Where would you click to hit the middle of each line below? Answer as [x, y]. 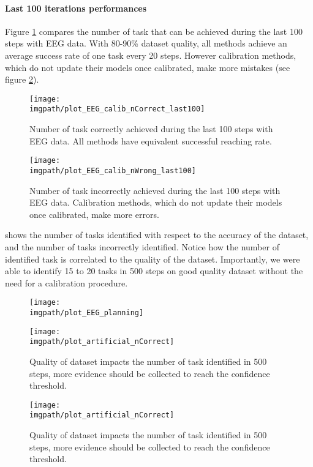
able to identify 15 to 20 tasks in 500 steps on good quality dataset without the [154, 271]
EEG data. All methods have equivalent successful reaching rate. [151, 140]
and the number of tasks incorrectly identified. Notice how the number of [142, 246]
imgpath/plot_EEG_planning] [87, 312]
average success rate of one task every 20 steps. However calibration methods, [151, 55]
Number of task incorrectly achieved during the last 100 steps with [155, 190]
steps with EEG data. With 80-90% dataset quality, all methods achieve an [146, 43]
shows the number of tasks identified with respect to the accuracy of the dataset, [157, 235]
